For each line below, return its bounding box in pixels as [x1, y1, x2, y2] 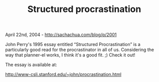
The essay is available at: [5, 61, 58, 68]
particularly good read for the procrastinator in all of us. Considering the [5, 46, 154, 53]
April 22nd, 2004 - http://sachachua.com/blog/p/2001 [5, 31, 117, 38]
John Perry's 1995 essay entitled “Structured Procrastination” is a [5, 41, 140, 47]
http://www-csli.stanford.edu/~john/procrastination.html [5, 71, 122, 77]
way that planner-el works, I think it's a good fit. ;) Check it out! [5, 52, 135, 58]
